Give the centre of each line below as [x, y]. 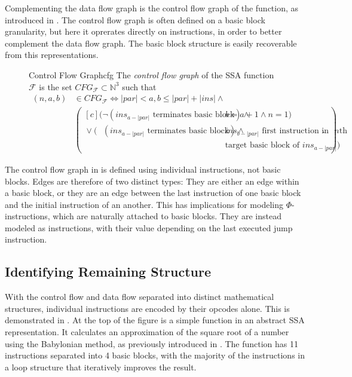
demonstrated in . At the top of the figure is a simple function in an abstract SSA [155, 320]
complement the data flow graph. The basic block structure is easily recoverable [151, 43]
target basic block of [262, 145]
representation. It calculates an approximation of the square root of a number [147, 332]
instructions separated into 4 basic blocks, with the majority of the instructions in [155, 355]
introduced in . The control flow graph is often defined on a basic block [135, 19]
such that [139, 86]
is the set [56, 86]
